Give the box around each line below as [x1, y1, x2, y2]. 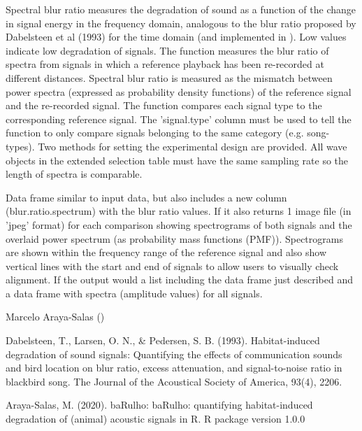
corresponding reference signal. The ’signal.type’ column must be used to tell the [6, 111, 352, 126]
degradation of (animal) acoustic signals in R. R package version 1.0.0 [6, 411, 305, 426]
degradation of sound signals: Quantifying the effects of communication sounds [6, 346, 342, 361]
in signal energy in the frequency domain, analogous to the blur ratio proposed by [6, 15, 356, 30]
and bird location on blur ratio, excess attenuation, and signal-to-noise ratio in [6, 360, 342, 375]
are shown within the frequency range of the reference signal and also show [6, 245, 326, 260]
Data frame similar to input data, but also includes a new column [6, 190, 287, 204]
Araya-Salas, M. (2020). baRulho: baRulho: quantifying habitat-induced [6, 397, 313, 412]
